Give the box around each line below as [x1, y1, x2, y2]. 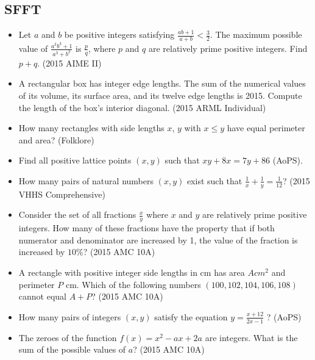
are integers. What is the [205, 331, 298, 344]
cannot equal [18, 290, 66, 303]
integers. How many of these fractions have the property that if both [18, 221, 275, 234]
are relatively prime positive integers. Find [148, 41, 308, 54]
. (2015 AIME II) [37, 56, 102, 69]
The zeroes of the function [18, 331, 117, 344]
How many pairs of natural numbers [18, 174, 154, 187]
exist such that [186, 174, 242, 187]
